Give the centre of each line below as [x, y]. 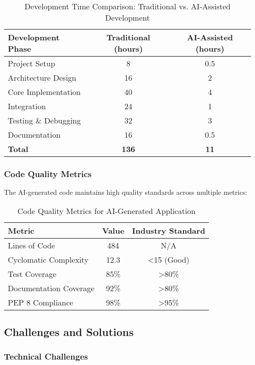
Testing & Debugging [44, 120]
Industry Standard [169, 230]
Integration [27, 106]
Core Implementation [44, 92]
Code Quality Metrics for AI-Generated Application [106, 211]
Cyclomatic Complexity [48, 259]
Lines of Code [32, 245]
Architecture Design [42, 77]
